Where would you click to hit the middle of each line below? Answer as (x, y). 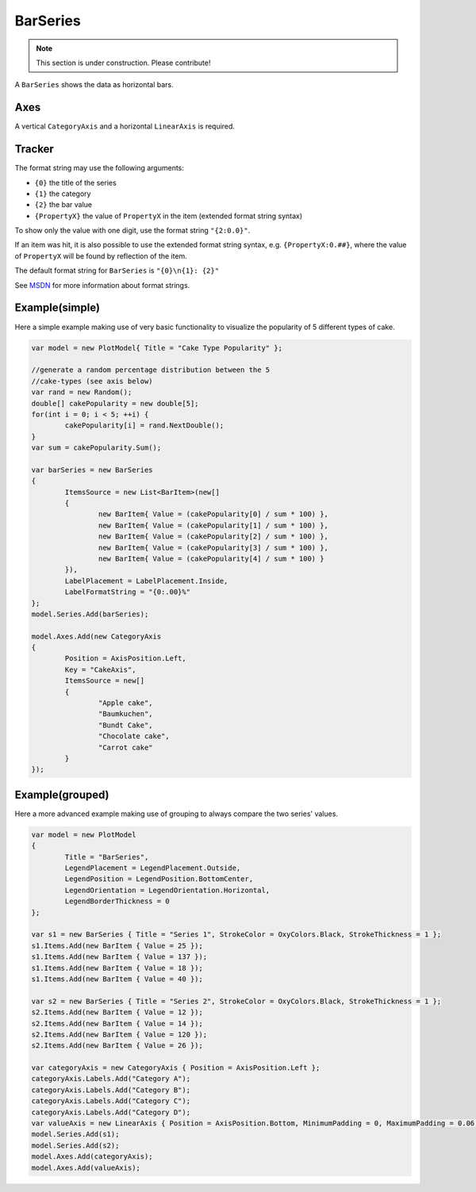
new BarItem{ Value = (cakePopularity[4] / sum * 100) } (211, 558)
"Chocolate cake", (134, 736)
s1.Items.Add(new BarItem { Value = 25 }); (117, 945)
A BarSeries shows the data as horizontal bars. (94, 85)
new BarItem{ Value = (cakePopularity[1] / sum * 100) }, (213, 525)
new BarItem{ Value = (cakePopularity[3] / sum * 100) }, (213, 548)
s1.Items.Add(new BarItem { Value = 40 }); (117, 979)
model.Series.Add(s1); (75, 1135)
